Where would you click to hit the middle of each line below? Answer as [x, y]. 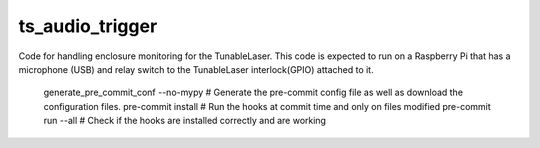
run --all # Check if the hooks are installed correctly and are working [185, 121]
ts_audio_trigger [88, 26]
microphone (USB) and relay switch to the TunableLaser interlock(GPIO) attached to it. [196, 69]
